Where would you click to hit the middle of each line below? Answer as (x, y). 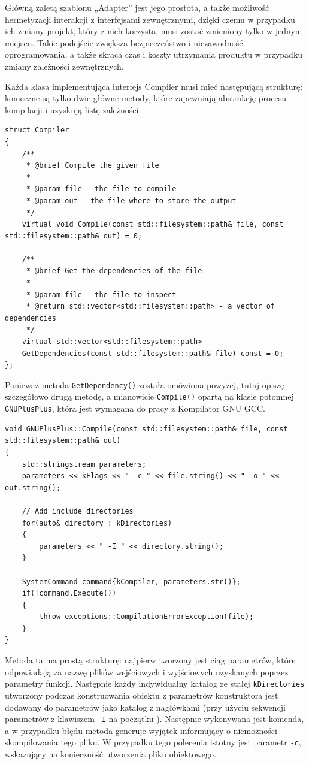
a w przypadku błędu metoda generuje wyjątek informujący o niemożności (141, 730)
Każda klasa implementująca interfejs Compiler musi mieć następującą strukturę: (154, 86)
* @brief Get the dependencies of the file (114, 271)
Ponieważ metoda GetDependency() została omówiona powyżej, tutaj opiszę (145, 384)
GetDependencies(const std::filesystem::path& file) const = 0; (153, 353)
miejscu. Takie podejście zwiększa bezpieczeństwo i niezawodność (124, 42)
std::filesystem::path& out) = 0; (74, 236)
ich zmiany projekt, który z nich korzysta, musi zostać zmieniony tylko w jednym (154, 31)
